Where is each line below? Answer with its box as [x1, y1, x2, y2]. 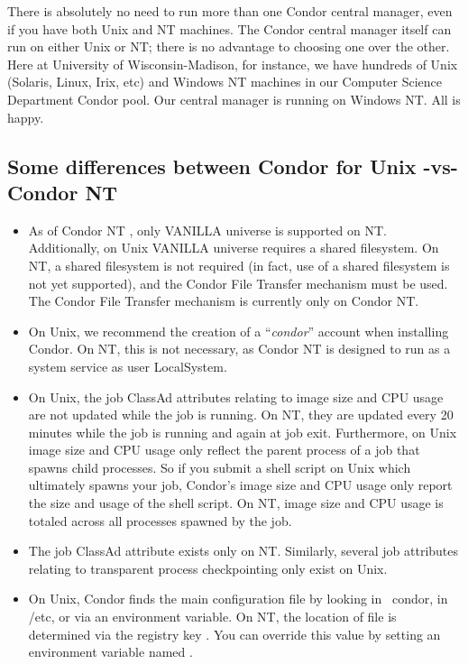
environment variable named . [28, 642, 193, 661]
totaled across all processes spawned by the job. [28, 511, 292, 530]
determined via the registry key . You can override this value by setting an [28, 624, 441, 643]
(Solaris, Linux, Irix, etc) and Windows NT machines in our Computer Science [7, 72, 443, 91]
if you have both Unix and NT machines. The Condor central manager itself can [7, 19, 452, 38]
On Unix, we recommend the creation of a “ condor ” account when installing [28, 321, 449, 340]
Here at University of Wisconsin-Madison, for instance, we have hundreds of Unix [7, 54, 458, 73]
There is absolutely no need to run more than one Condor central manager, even [7, 2, 453, 20]
